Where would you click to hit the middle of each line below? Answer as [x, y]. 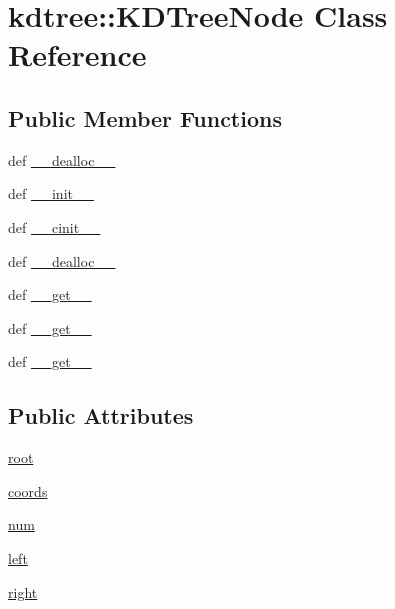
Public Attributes [101, 415]
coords [28, 490]
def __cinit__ [54, 226]
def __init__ [51, 193]
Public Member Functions [145, 117]
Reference [77, 54]
